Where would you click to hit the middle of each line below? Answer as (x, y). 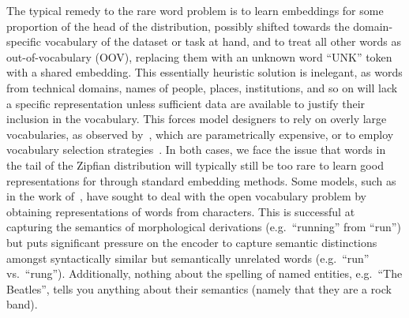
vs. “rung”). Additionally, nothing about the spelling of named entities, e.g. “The (204, 273)
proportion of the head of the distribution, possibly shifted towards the (178, 26)
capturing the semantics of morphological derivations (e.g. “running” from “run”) (204, 227)
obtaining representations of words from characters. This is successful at (181, 211)
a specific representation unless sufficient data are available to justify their (186, 103)
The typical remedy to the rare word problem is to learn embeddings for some (195, 10)
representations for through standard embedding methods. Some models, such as (201, 180)
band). (22, 304)
